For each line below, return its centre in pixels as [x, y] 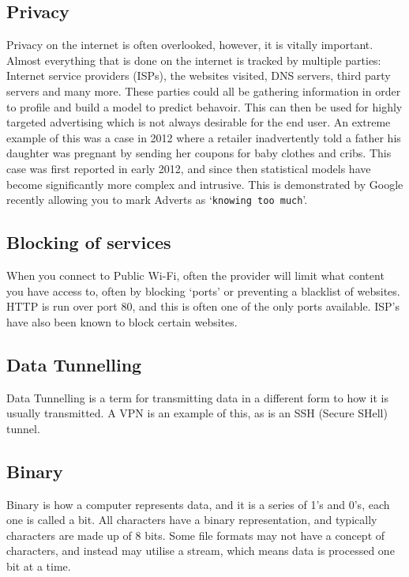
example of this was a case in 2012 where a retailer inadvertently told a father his [204, 137]
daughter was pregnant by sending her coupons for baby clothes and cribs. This [199, 153]
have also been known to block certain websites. [122, 321]
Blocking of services [89, 242]
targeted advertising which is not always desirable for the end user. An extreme [199, 122]
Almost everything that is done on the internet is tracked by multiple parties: [194, 60]
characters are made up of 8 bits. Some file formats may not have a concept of [196, 535]
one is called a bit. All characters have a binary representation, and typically [192, 520]
